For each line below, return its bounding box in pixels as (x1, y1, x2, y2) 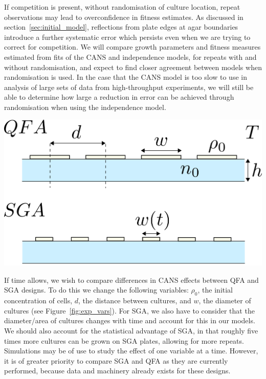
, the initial (197, 284, 233, 295)
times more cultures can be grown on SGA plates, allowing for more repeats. (4, 335, 244, 346)
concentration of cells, (4, 295, 73, 306)
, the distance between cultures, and (78, 295, 191, 306)
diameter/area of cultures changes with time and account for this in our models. (4, 315, 255, 326)
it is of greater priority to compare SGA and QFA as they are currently (4, 355, 228, 366)
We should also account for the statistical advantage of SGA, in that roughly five (4, 325, 258, 336)
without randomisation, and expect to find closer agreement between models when (4, 61, 262, 72)
